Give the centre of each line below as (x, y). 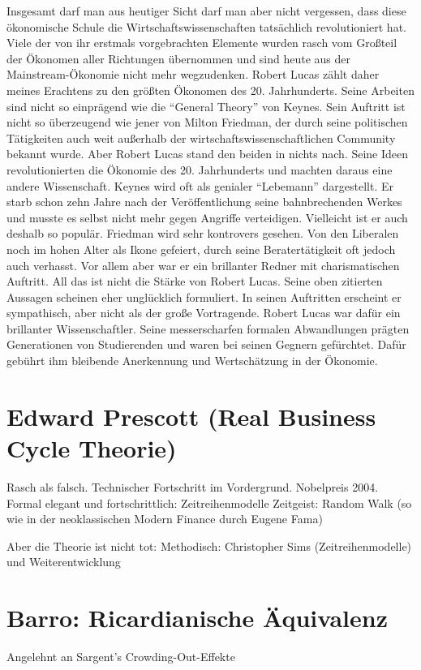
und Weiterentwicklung (64, 562)
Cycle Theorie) (92, 448)
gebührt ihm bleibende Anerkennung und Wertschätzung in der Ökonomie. (192, 361)
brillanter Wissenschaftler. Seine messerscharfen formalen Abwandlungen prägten (208, 328)
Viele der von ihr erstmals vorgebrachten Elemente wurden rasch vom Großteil (202, 43)
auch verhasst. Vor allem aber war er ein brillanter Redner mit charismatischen (203, 265)
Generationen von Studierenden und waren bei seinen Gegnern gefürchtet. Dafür (206, 344)
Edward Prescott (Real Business (191, 416)
